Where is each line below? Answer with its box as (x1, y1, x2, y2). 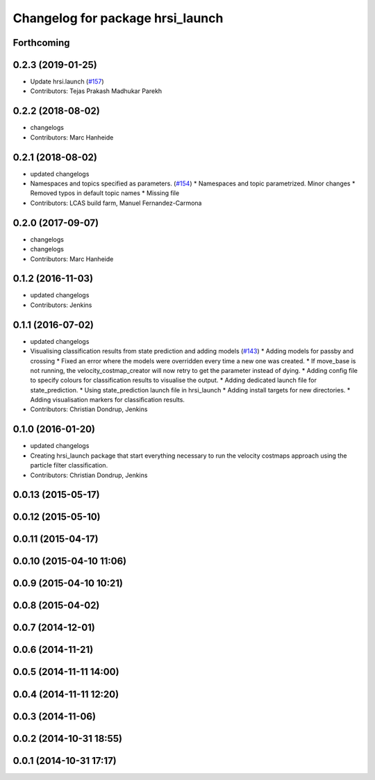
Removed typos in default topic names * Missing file (30, 189, 180, 197)
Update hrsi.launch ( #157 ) (30, 77, 104, 86)
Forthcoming (12, 37, 70, 49)
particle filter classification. (30, 461, 108, 470)
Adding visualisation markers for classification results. (30, 396, 185, 404)
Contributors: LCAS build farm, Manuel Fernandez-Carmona (30, 199, 202, 207)
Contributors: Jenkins (30, 301, 92, 309)
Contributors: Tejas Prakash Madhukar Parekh (30, 87, 162, 95)
